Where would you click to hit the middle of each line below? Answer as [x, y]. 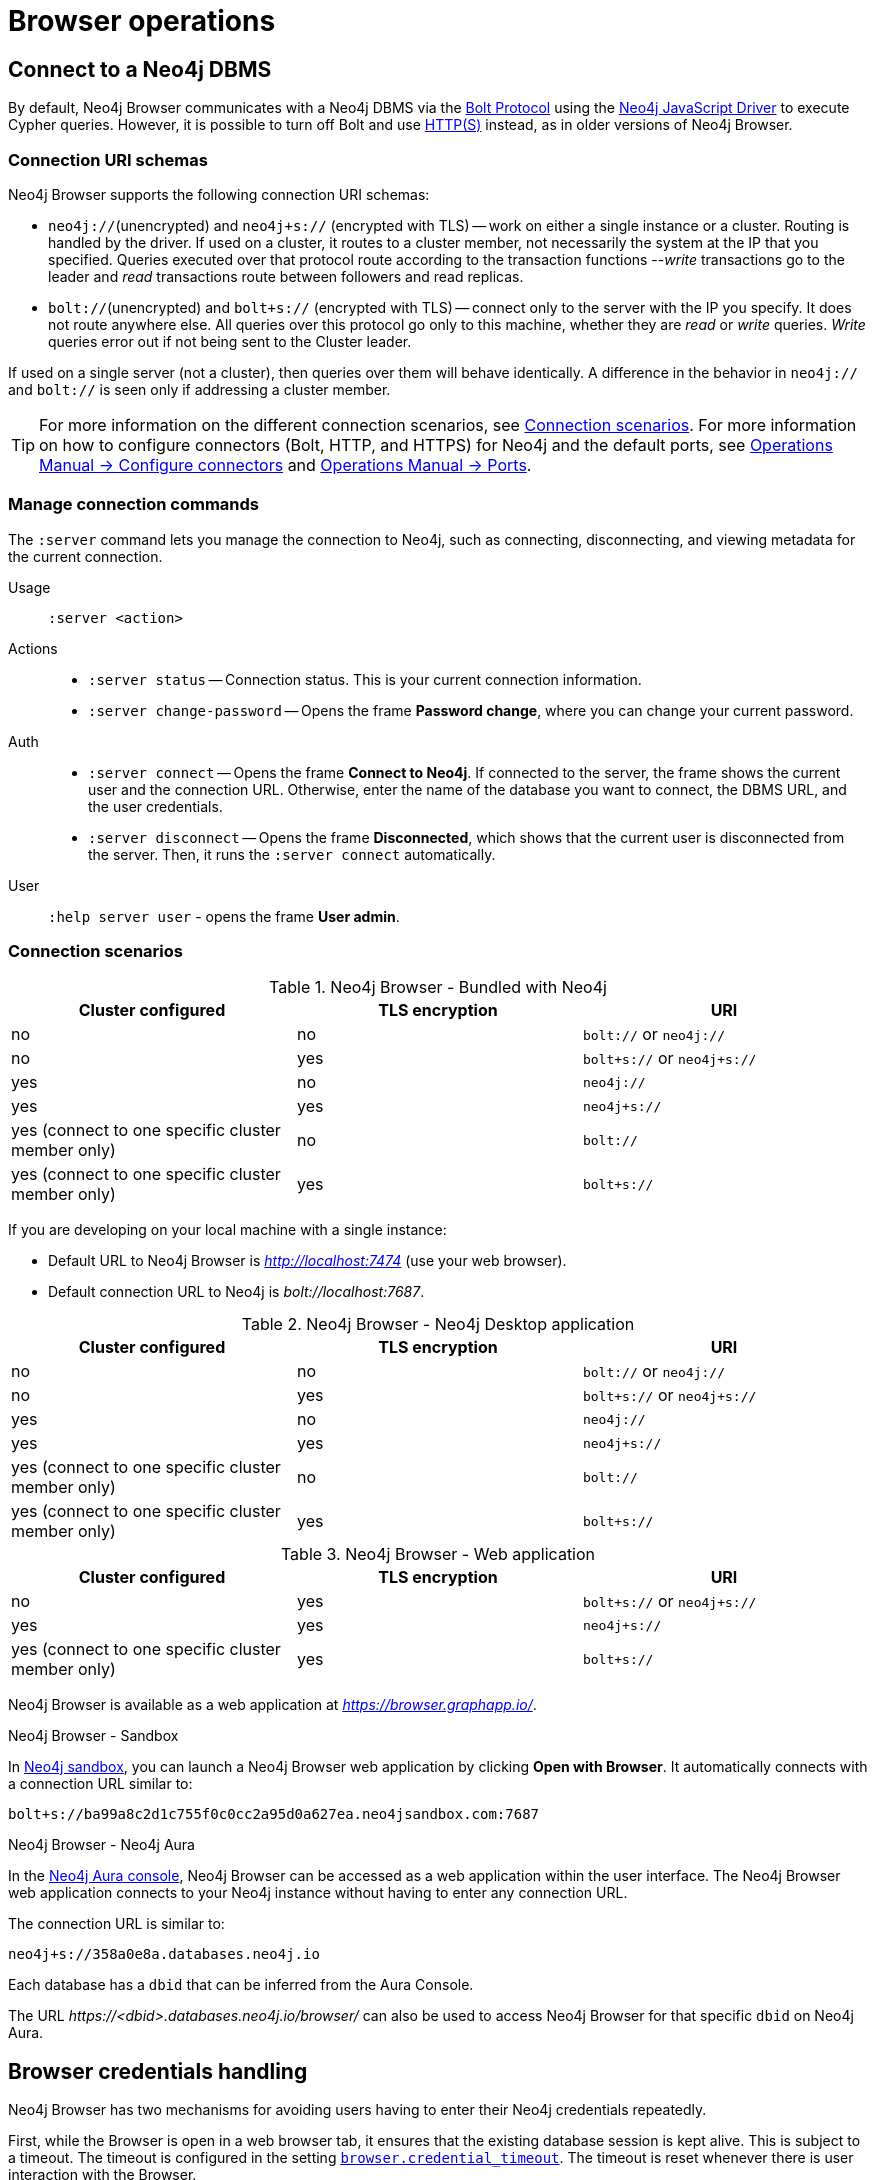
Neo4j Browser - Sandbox [93, 1736]
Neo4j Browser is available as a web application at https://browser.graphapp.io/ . [272, 1705]
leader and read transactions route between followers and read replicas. [286, 276]
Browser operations [142, 21]
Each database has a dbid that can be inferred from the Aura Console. [241, 1985]
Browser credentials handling [158, 2071]
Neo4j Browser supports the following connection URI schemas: [219, 194]
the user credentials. [155, 806]
